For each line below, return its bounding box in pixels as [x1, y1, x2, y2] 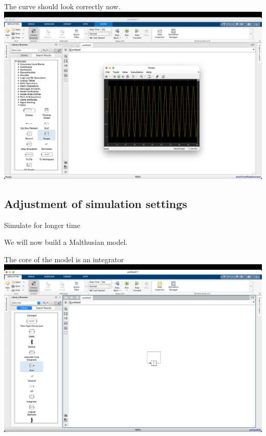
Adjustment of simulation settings [4, 195, 187, 211]
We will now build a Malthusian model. [4, 237, 128, 247]
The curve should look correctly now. [4, 1, 121, 11]
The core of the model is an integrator [4, 254, 124, 264]
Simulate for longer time [4, 219, 80, 230]
